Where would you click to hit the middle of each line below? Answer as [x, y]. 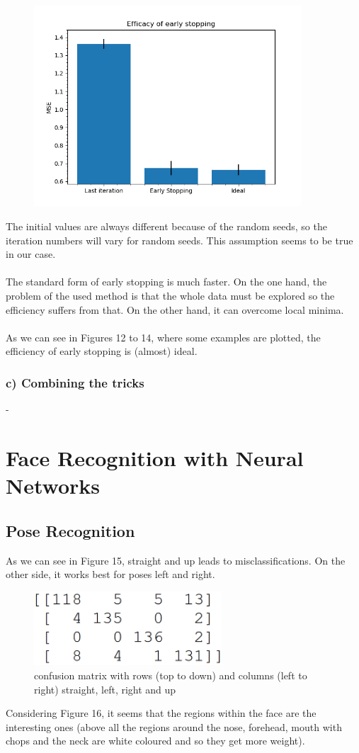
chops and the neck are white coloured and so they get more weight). [155, 741]
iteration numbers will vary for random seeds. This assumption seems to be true [179, 240]
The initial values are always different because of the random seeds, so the [166, 226]
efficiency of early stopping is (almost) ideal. [102, 351]
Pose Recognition [70, 530]
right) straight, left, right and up [105, 689]
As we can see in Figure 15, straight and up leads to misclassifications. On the [176, 560]
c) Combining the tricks [75, 382]
